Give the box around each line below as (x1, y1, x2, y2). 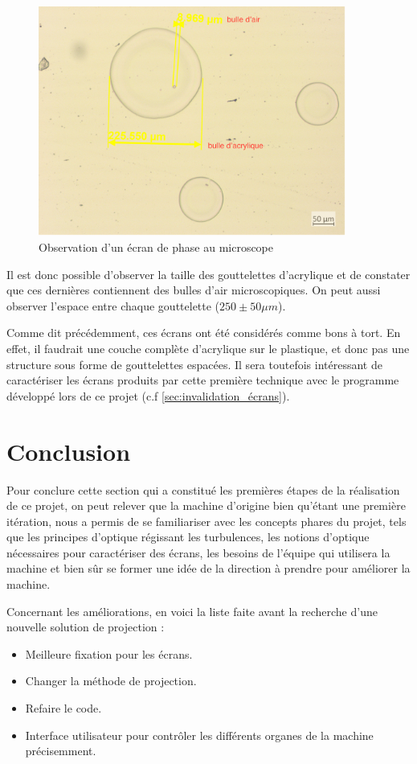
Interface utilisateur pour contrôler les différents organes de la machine (25, 726, 374, 743)
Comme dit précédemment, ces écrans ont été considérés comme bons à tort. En (6, 324, 401, 341)
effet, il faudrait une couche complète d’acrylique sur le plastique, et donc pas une (6, 340, 410, 356)
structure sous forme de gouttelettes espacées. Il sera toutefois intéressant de (6, 355, 382, 372)
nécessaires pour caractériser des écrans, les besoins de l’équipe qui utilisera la (6, 544, 390, 561)
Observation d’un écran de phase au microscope (39, 239, 274, 256)
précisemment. (25, 742, 96, 759)
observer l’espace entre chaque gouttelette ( (6, 297, 220, 314)
